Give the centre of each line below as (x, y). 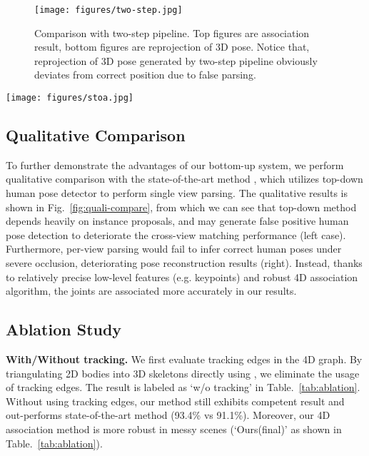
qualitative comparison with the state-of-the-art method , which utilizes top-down (184, 179)
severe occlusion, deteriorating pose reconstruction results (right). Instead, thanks (184, 263)
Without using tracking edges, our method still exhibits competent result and (175, 401)
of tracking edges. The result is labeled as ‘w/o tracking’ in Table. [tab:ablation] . (183, 387)
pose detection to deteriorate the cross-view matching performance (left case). (176, 234)
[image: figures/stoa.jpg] (70, 98)
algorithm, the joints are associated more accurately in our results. (151, 291)
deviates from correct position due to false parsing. (145, 75)
